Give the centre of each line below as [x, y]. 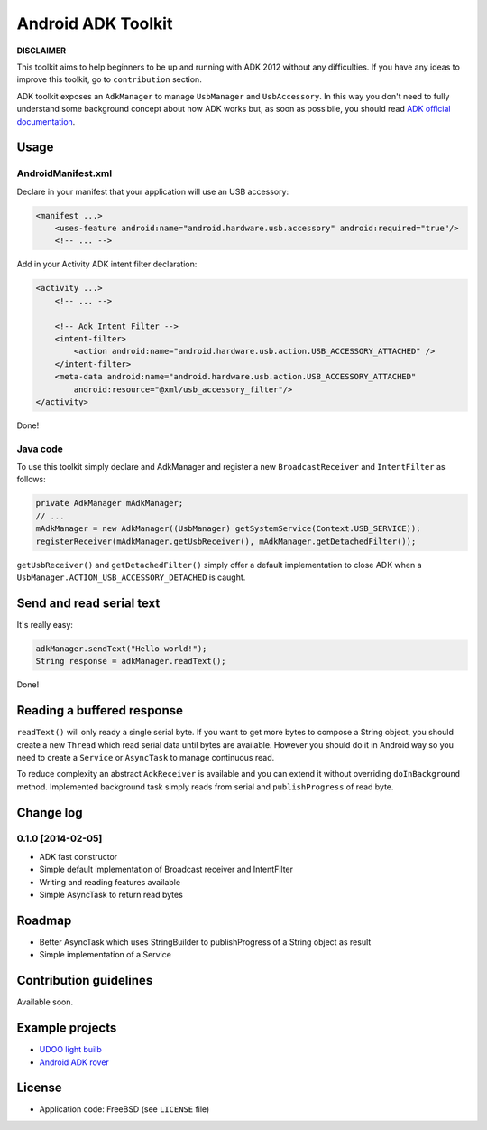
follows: [31, 480]
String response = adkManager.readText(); [131, 661]
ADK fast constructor [78, 856]
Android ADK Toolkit [95, 23]
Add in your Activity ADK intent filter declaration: [107, 264]
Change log [50, 812]
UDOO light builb [71, 1050]
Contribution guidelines [85, 981]
